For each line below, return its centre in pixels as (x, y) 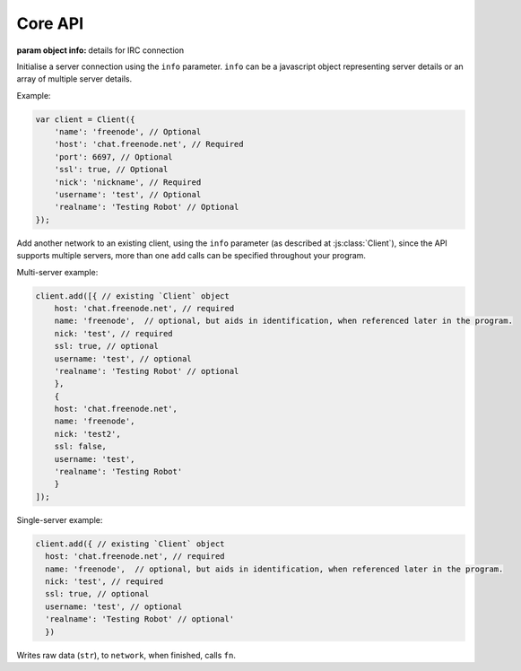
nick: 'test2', (87, 434)
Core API (50, 23)
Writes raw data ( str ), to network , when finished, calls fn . (126, 655)
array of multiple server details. (74, 79)
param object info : (52, 50)
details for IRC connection (136, 50)
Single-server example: (60, 519)
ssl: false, (81, 447)
